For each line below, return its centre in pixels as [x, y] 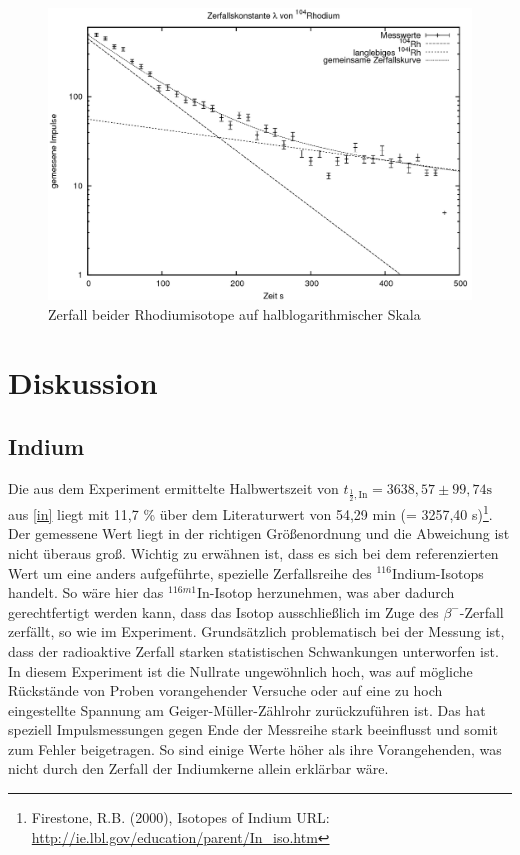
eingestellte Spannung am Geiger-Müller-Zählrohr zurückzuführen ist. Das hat [247, 709]
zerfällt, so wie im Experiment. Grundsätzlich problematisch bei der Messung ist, [256, 631]
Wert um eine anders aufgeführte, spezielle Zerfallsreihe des [190, 572]
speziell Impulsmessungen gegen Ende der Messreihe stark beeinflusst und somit [253, 729]
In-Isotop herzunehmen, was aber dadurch [326, 592]
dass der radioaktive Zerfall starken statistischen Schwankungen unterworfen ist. [253, 650]
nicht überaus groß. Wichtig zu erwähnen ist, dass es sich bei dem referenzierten [253, 552]
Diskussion [83, 382]
